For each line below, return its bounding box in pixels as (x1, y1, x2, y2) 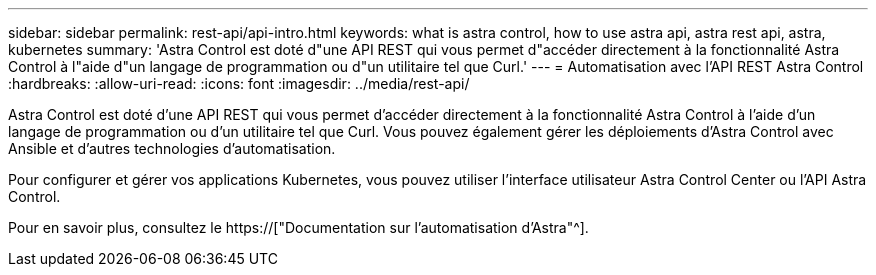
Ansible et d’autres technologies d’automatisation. (8, 140, 336, 157)
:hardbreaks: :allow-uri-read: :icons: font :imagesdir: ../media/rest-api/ (8, 75, 470, 92)
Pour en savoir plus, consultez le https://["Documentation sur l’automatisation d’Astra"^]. (8, 219, 589, 236)
